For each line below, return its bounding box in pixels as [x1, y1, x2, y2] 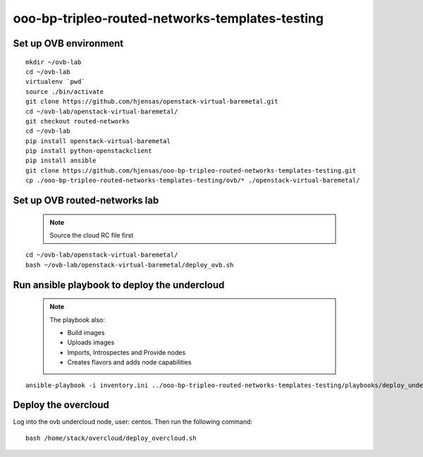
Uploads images [67, 339, 115, 347]
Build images [67, 329, 105, 337]
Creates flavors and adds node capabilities [67, 358, 192, 367]
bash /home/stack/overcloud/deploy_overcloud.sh [25, 434, 197, 442]
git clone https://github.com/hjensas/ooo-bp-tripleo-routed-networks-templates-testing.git [25, 166, 357, 174]
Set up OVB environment [13, 37, 124, 49]
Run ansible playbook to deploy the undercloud [13, 279, 225, 291]
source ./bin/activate [25, 87, 104, 95]
